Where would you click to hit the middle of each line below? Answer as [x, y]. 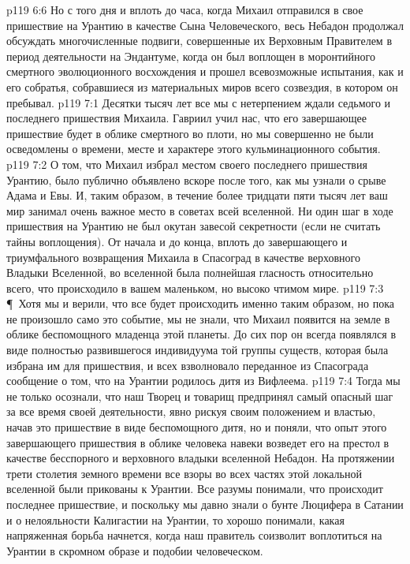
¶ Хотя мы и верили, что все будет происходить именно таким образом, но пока [201, 303]
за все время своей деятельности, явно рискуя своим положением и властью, [191, 411]
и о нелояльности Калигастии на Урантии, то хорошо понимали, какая [175, 519]
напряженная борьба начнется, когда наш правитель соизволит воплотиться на [194, 535]
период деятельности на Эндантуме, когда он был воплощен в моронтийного [191, 56]
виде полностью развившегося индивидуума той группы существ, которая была [198, 350]
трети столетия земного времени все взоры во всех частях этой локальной [184, 473]
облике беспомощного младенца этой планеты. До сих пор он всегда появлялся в [201, 334]
